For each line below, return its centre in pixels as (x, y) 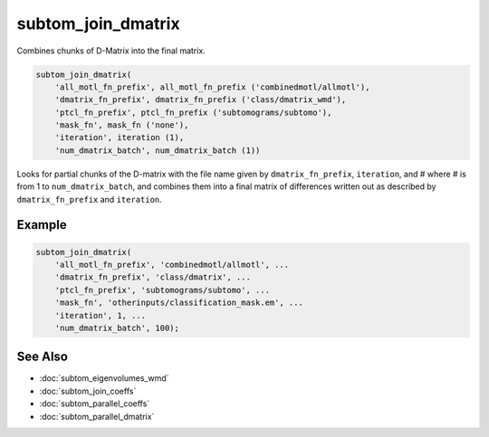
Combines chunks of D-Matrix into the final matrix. (111, 51)
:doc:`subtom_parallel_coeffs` (95, 404)
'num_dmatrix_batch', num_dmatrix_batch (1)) (158, 150)
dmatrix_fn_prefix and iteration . (89, 199)
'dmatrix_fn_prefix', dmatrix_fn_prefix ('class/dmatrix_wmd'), (201, 100)
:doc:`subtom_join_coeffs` (88, 391)
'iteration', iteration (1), (120, 138)
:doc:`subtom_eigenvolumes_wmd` (104, 378)
